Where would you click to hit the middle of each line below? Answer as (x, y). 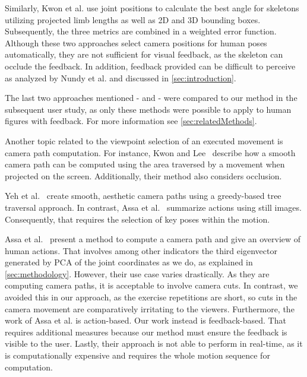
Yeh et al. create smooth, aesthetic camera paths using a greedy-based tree (143, 196)
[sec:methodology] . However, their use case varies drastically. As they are (137, 273)
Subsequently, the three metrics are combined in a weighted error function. (141, 31)
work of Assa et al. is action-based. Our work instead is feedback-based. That (145, 320)
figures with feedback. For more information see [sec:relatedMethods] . (131, 121)
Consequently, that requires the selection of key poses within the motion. (137, 219)
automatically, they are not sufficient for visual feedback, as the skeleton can (144, 54)
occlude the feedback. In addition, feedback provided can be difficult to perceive (150, 66)
